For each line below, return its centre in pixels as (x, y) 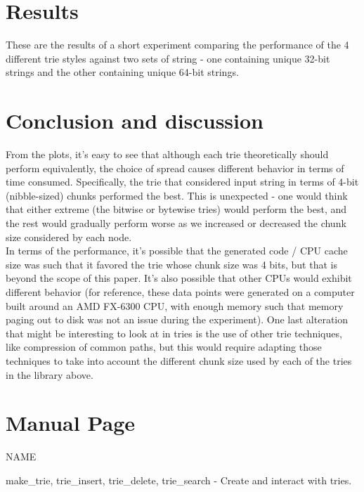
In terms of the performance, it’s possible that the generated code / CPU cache (177, 251)
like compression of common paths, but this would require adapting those (164, 347)
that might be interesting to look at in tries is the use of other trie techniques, (174, 333)
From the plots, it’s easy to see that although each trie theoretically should (167, 154)
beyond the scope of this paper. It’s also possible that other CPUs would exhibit (179, 278)
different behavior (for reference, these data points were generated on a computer (180, 291)
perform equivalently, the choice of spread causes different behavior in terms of (175, 168)
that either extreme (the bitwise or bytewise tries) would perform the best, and (176, 209)
